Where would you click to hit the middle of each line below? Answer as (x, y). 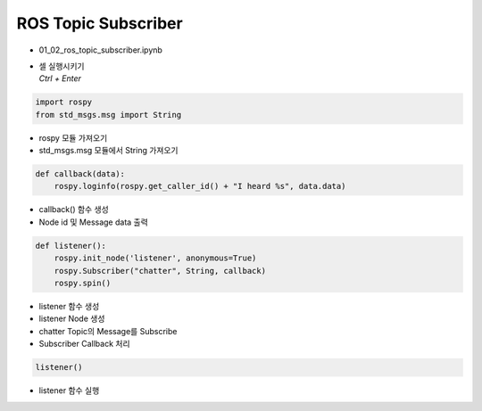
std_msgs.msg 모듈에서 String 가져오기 (108, 151)
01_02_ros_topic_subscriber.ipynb (100, 50)
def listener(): (71, 246)
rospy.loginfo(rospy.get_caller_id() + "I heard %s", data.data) (200, 186)
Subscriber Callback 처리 (84, 344)
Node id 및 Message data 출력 (94, 222)
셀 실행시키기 (62, 66)
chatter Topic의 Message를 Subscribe (108, 331)
